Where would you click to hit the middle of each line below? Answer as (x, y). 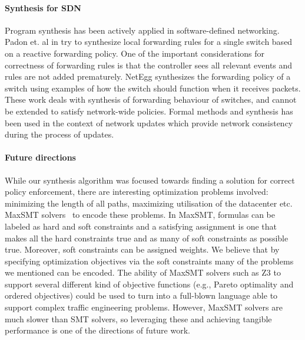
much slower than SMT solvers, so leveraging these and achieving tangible (138, 318)
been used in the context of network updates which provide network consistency (149, 122)
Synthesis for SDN (43, 7)
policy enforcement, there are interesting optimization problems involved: (137, 192)
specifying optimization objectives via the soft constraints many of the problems (149, 261)
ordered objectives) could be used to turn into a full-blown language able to (141, 295)
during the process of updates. (59, 134)
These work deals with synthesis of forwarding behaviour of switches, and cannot (151, 99)
